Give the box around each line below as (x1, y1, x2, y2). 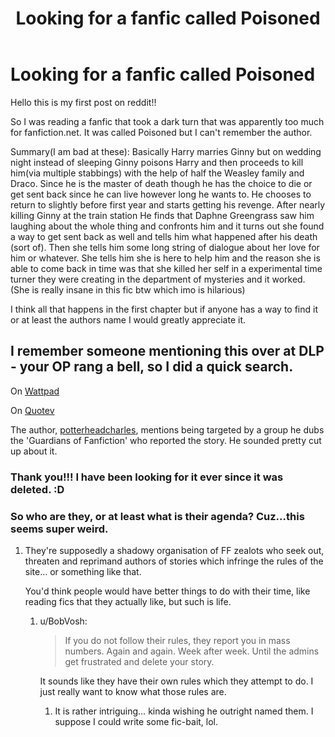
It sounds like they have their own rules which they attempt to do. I (39, 675, 314, 687)
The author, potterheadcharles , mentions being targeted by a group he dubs (10, 423, 325, 436)
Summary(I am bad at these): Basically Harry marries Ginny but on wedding (10, 145, 322, 157)
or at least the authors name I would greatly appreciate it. (10, 313, 246, 326)
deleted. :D (10, 482, 65, 496)
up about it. (10, 445, 58, 457)
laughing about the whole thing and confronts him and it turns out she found (10, 220, 325, 232)
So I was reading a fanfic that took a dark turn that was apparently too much (10, 115, 325, 127)
